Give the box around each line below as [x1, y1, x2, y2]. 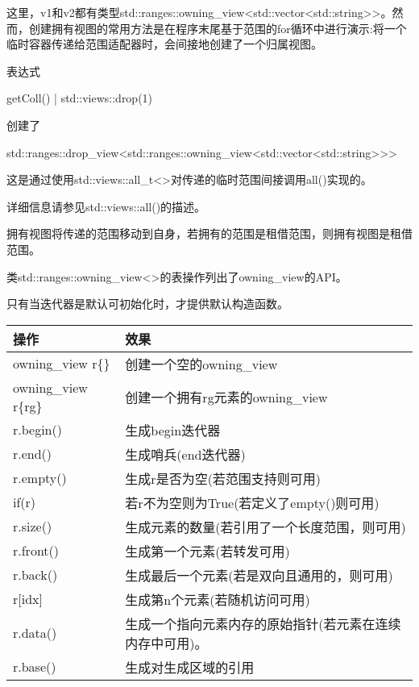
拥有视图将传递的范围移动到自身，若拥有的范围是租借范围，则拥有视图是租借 [6, 225, 413, 242]
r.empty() [13, 468, 67, 488]
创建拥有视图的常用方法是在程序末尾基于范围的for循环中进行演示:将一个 [28, 19, 407, 36]
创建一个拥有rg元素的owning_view [125, 387, 328, 406]
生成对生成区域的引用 [125, 657, 255, 677]
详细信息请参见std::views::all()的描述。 [6, 198, 206, 214]
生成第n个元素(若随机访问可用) [125, 589, 310, 609]
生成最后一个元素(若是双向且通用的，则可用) [125, 565, 393, 585]
